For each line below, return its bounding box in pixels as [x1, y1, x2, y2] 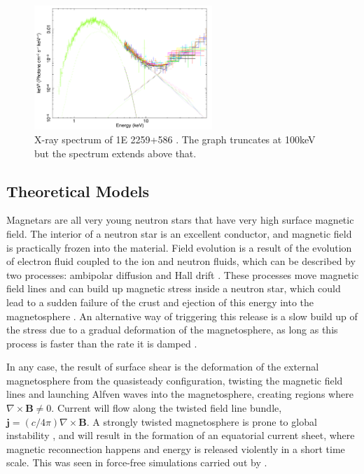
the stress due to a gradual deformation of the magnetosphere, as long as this [6, 322, 338, 337]
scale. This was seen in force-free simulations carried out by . [6, 455, 267, 470]
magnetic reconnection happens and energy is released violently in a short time [6, 441, 345, 456]
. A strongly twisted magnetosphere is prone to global [86, 414, 317, 429]
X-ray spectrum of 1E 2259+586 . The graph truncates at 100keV [34, 131, 316, 146]
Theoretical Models [6, 180, 150, 201]
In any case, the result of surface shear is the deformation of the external [6, 359, 319, 374]
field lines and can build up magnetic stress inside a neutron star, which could [6, 281, 341, 296]
